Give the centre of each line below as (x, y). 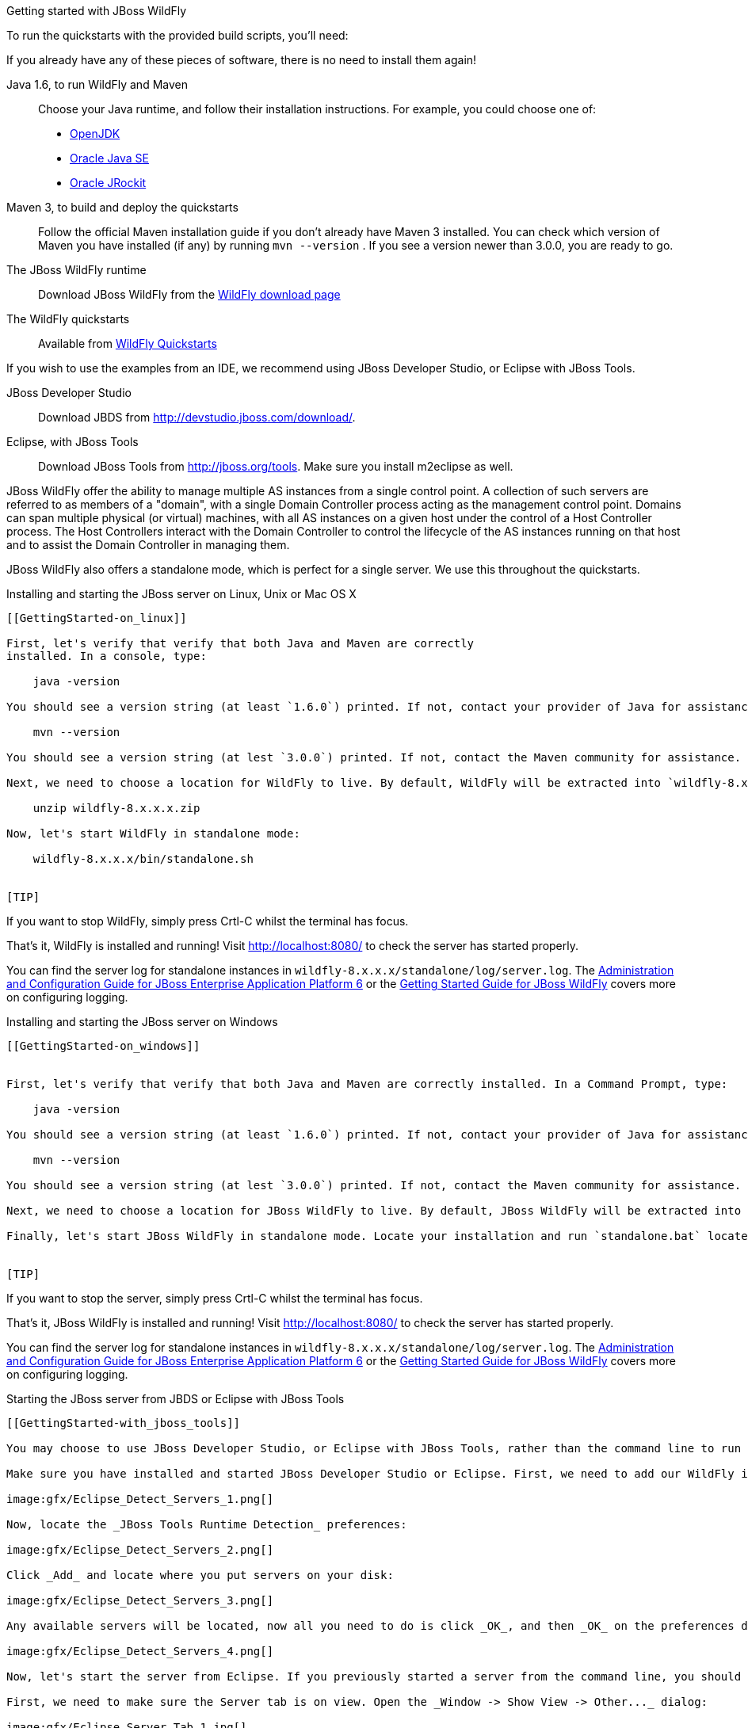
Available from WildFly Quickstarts (128, 343)
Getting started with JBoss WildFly (97, 11)
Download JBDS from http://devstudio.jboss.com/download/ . (197, 417)
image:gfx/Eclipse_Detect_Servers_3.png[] (140, 1600)
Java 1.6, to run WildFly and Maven (97, 84)
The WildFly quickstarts (68, 319)
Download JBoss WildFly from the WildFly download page (189, 294)
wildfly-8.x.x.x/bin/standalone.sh (143, 859)
